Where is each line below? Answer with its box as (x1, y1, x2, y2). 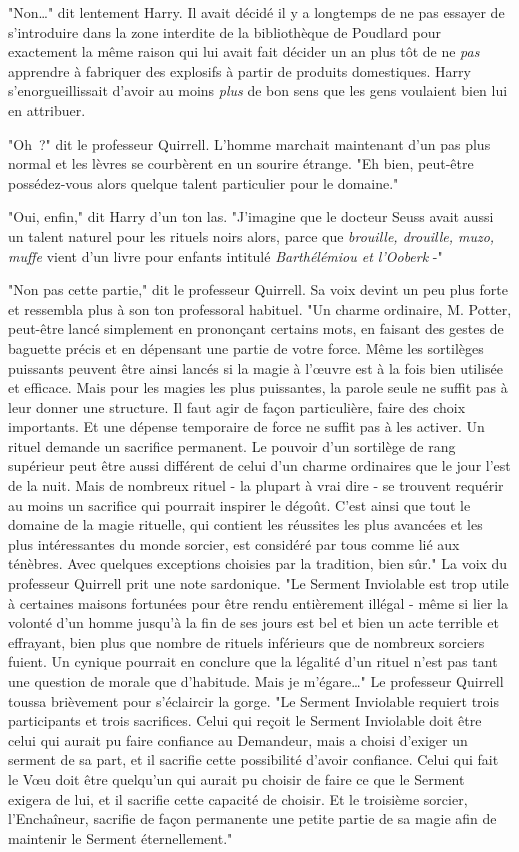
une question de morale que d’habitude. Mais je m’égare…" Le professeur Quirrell (8, 671, 504, 691)
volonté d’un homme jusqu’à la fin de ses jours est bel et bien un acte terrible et (8, 612, 499, 633)
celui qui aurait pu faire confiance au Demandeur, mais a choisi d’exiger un (8, 729, 468, 750)
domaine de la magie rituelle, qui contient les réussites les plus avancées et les (8, 514, 483, 535)
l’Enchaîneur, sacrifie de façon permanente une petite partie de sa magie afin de (8, 808, 497, 829)
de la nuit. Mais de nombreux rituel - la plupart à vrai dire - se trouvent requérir (8, 475, 504, 496)
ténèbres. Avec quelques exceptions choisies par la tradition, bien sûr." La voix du (8, 553, 508, 574)
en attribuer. (8, 99, 86, 120)
